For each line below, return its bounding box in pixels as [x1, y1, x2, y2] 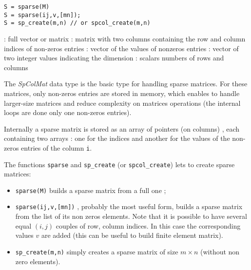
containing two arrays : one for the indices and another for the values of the [4, 133, 230, 143]
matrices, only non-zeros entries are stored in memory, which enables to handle [4, 88, 240, 98]
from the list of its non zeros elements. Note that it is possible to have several [15, 211, 247, 221]
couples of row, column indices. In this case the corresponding [56, 220, 241, 231]
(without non [200, 246, 240, 256]
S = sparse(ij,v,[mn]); [4, 11, 81, 19]
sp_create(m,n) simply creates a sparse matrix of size [15, 246, 178, 256]
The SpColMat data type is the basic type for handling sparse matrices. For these [4, 78, 248, 89]
